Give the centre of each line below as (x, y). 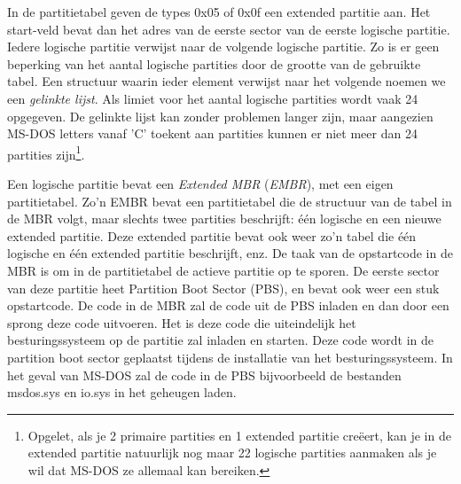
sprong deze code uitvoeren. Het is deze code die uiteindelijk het (182, 322)
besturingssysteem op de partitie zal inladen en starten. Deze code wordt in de (220, 340)
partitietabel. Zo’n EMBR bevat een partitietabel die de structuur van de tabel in (230, 201)
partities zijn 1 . (46, 152)
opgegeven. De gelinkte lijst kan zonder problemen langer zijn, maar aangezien (220, 116)
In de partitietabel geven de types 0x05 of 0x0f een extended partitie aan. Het (219, 12)
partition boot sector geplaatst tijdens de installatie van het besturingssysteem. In (230, 357)
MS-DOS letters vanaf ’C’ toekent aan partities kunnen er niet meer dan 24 (212, 133)
